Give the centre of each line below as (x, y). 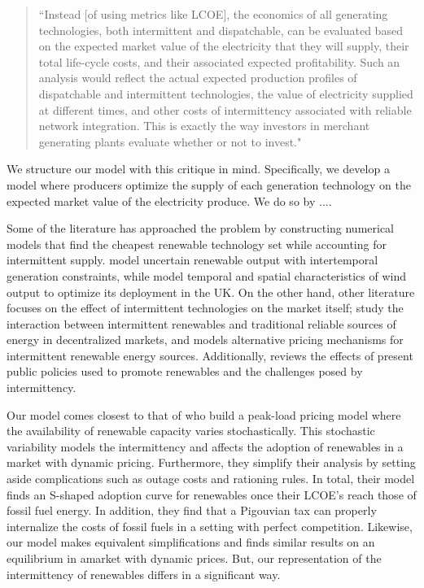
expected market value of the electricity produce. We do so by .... (169, 200)
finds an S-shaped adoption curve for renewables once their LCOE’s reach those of (212, 494)
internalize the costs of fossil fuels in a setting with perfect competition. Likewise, (210, 526)
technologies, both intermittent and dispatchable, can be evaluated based (221, 30)
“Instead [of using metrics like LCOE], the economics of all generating (213, 14)
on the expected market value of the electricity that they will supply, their (224, 46)
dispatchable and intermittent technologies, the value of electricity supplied (226, 93)
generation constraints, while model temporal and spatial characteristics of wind (206, 275)
